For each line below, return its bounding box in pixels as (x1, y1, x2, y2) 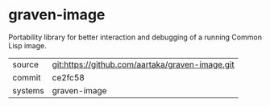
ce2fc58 (52, 72, 85, 83)
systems (12, 84, 44, 96)
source (12, 59, 39, 70)
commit (12, 72, 41, 83)
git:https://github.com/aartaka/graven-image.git (52, 59, 235, 70)
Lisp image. (8, 40, 47, 50)
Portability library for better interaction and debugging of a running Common (8, 32, 262, 42)
